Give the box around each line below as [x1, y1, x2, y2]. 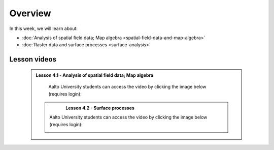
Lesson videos [9, 55, 57, 64]
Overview [9, 8, 51, 19]
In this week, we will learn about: [9, 25, 78, 32]
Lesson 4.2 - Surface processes [65, 105, 134, 111]
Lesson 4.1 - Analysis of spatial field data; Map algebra [36, 72, 154, 78]
